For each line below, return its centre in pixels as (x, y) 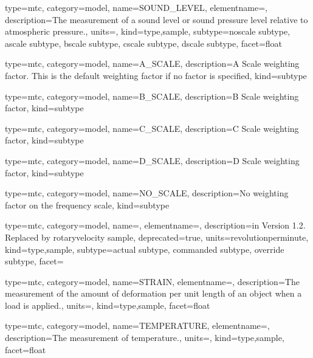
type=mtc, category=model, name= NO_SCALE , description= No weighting (147, 193)
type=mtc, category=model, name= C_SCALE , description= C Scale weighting (152, 128)
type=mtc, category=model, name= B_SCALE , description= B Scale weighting (152, 96)
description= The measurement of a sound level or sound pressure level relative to (156, 19)
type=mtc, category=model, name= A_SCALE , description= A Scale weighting (152, 64)
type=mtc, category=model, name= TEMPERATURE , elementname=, (137, 325)
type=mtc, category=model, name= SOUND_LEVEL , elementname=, (136, 7)
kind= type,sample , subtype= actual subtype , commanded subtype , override (145, 249)
